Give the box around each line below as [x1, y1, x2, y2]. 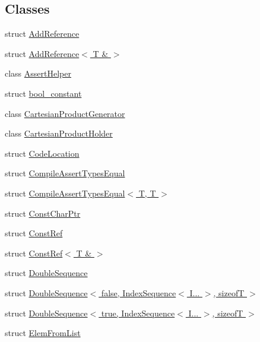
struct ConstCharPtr [5, 207, 81, 219]
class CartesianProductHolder [5, 127, 113, 140]
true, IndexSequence [101, 306, 175, 319]
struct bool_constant [5, 87, 82, 99]
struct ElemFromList [5, 327, 81, 339]
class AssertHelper [5, 67, 71, 80]
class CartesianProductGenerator [5, 107, 125, 119]
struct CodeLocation [5, 147, 80, 159]
